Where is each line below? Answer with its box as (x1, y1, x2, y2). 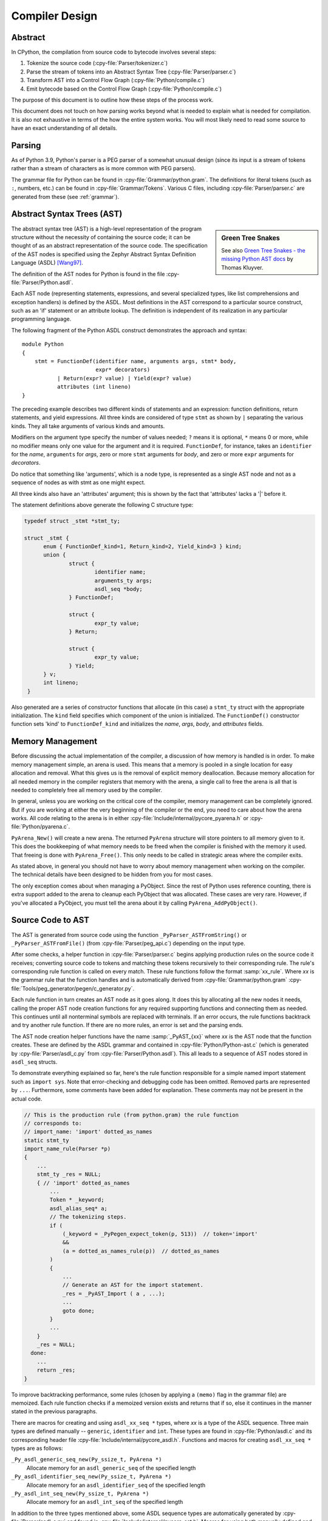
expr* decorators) (95, 366, 151, 374)
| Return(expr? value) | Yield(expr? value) (56, 375, 192, 381)
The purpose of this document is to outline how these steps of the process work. (11, 96, 214, 103)
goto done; (62, 1307, 95, 1314)
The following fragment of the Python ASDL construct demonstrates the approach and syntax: (11, 326, 247, 334)
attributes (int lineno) (56, 383, 131, 391)
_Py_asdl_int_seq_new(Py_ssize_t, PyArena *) (11, 1490, 149, 1497)
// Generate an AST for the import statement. (62, 1281, 203, 1289)
